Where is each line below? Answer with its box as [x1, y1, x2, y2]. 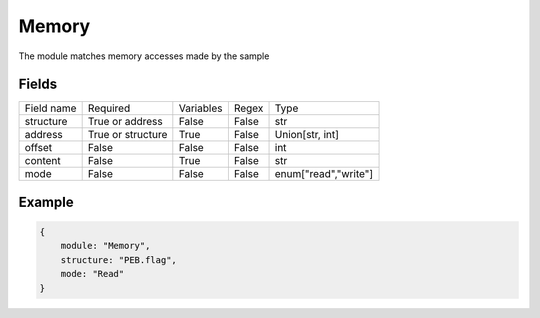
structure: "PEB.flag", [60, 254, 177, 265]
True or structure [87, 128, 168, 142]
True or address [87, 115, 164, 129]
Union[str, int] [274, 128, 340, 142]
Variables [178, 101, 223, 115]
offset [24, 141, 53, 155]
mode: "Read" [60, 268, 125, 280]
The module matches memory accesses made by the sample [18, 50, 270, 62]
